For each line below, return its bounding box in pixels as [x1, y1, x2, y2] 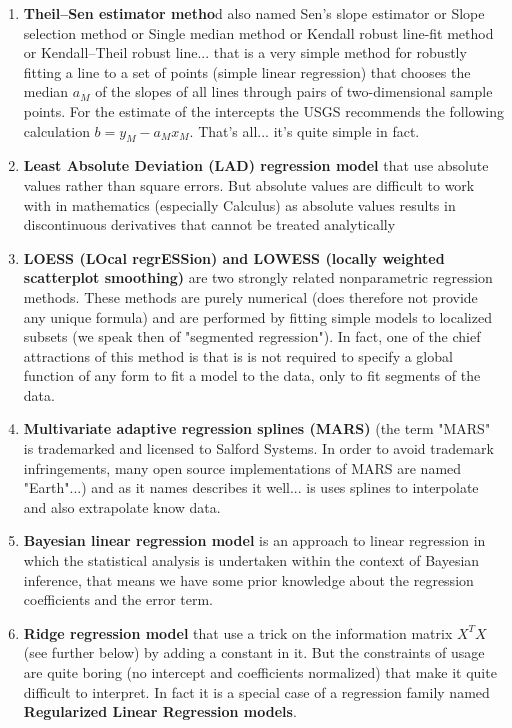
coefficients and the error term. [23, 589, 214, 610]
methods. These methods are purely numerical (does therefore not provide [23, 286, 478, 307]
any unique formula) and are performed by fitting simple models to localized [23, 306, 492, 327]
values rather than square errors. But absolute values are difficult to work [23, 174, 475, 195]
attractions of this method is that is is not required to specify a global [23, 345, 453, 366]
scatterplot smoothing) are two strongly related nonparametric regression [23, 267, 493, 288]
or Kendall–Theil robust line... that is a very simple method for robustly [23, 42, 467, 63]
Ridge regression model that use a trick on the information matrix [23, 622, 453, 643]
